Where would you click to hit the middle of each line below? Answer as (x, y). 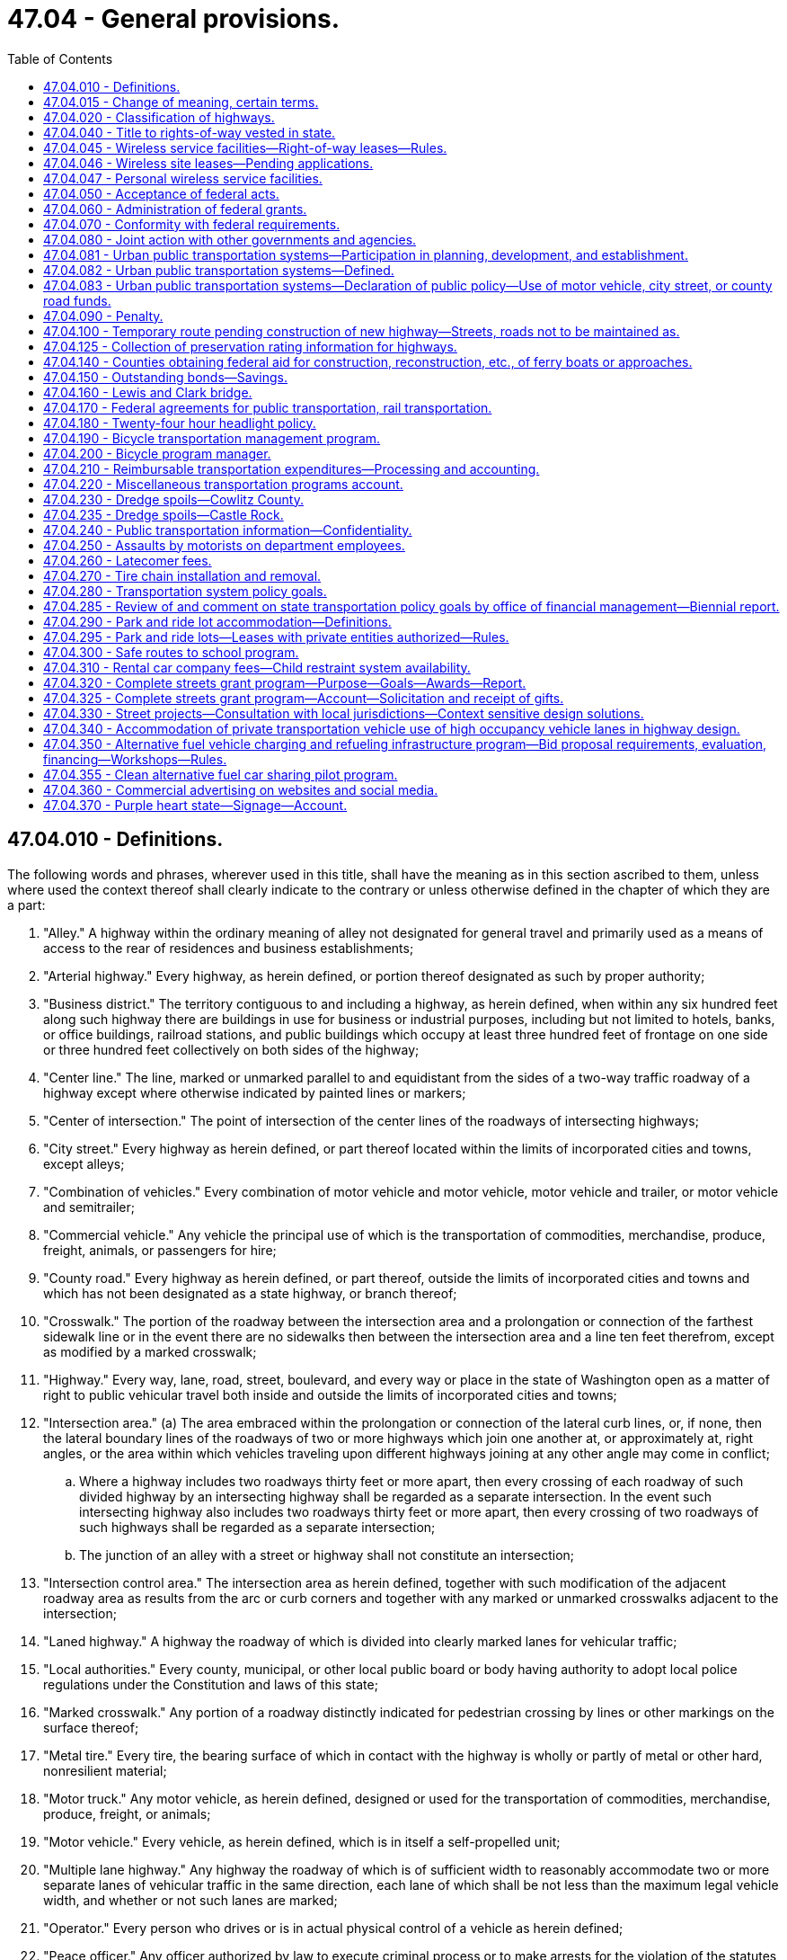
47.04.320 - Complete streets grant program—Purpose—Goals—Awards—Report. (285, 682)
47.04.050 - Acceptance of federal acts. (161, 193)
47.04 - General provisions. (174, 19)
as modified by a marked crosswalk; (150, 1351)
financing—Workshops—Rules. (135, 759)
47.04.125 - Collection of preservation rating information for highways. (250, 346)
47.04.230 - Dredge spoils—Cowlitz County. (173, 499)
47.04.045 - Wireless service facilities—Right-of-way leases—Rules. (245, 147)
